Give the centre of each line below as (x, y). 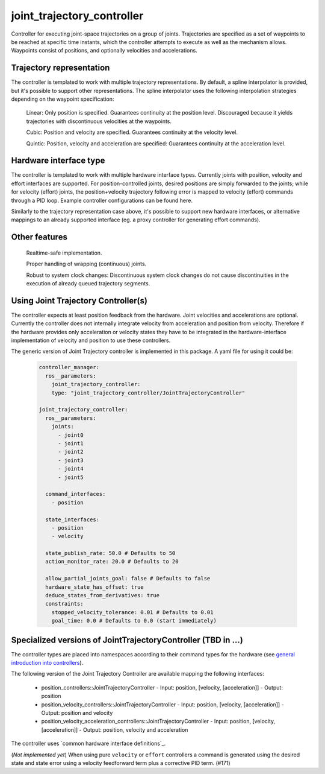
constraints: (64, 604)
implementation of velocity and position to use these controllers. (91, 340)
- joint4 (71, 469)
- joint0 (71, 435)
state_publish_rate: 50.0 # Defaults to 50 (110, 553)
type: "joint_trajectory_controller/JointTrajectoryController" (148, 393)
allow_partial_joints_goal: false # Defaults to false (128, 579)
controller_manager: (69, 367)
